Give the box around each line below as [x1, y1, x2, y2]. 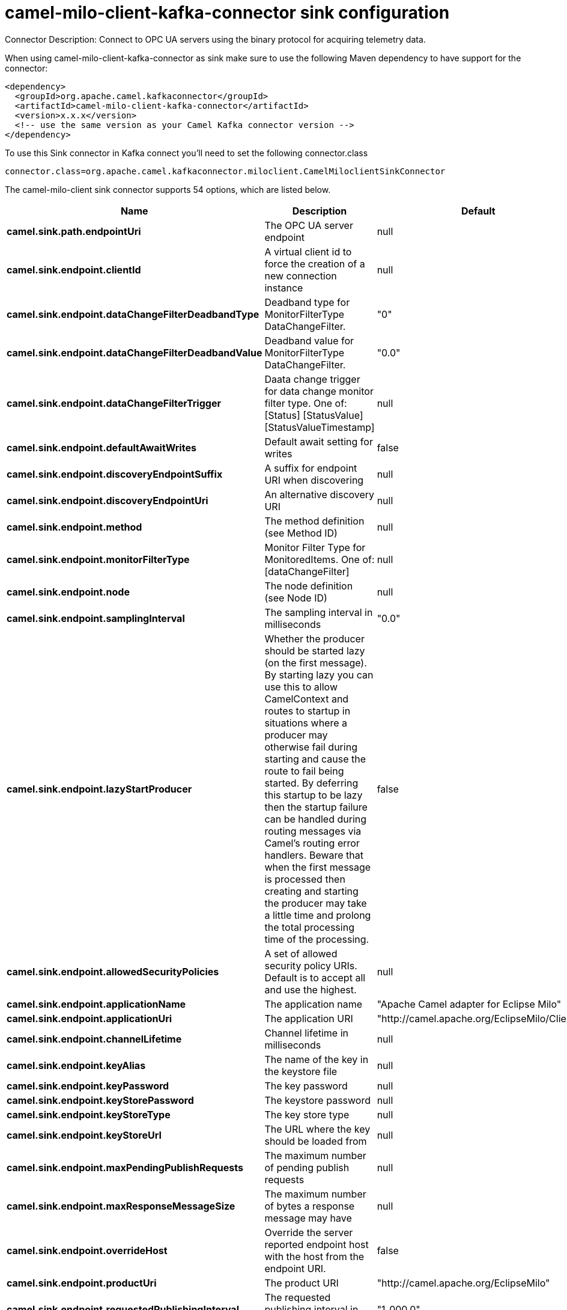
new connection [264, 269, 337, 282]
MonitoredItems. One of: [264, 553, 375, 565]
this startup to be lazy [264, 788, 363, 801]
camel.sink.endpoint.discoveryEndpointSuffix [7, 468, 223, 480]
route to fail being [264, 764, 344, 777]
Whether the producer [264, 632, 365, 645]
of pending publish [264, 1161, 350, 1174]
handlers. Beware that [264, 848, 363, 861]
